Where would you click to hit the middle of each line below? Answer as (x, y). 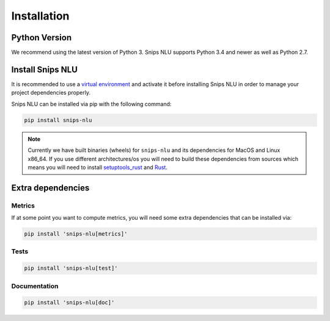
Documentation (35, 286)
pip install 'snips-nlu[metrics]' (76, 234)
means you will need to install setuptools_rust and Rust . (98, 167)
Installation (40, 16)
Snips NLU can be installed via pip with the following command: (91, 104)
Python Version (42, 38)
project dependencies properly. (51, 93)
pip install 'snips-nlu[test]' (71, 268)
